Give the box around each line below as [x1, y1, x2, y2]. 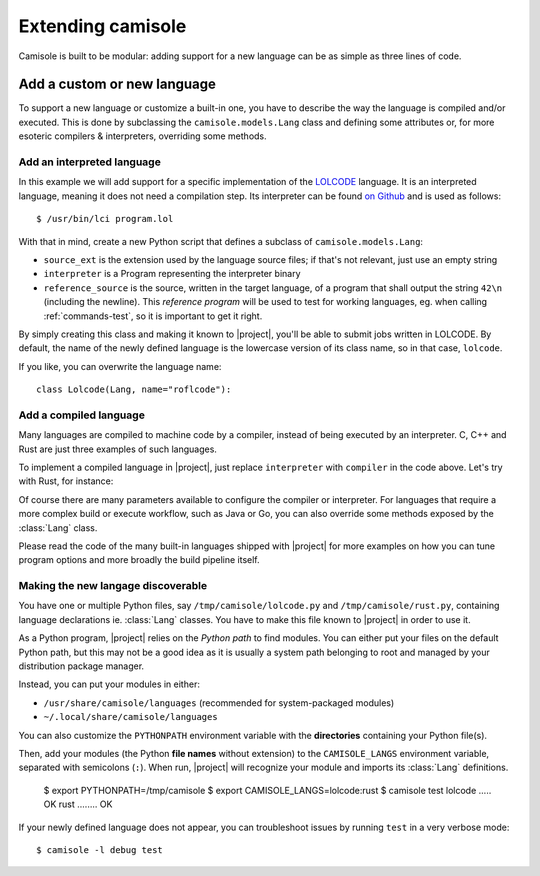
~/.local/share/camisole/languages [43, 711, 219, 723]
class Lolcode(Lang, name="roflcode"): [36, 384, 232, 395]
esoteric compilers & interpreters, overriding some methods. [18, 130, 267, 142]
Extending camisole [18, 15, 187, 37]
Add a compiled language [18, 408, 145, 422]
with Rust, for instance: [18, 475, 114, 487]
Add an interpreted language [18, 155, 162, 169]
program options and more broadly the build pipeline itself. [18, 554, 260, 566]
